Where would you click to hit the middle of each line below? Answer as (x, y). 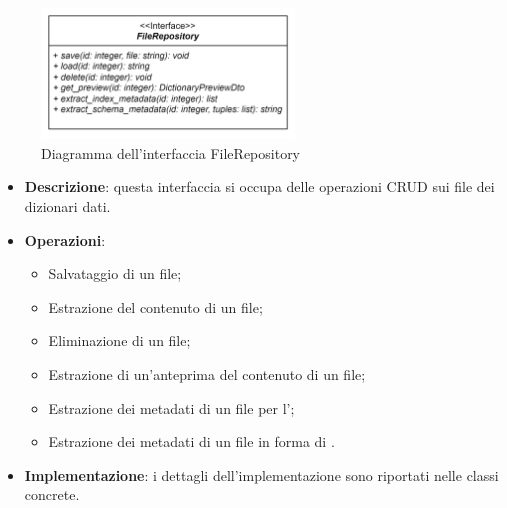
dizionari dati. (67, 205)
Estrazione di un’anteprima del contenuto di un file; (207, 373)
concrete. (52, 494)
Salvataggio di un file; (115, 273)
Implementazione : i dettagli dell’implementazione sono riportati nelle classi (261, 474)
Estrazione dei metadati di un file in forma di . (191, 441)
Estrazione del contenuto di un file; (155, 306)
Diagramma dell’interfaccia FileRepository (171, 152)
